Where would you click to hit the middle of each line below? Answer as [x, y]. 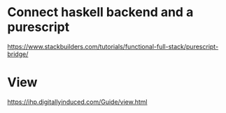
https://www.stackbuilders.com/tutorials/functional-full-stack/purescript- [113, 46]
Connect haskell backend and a [100, 12]
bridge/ [18, 54]
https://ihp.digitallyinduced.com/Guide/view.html [77, 102]
